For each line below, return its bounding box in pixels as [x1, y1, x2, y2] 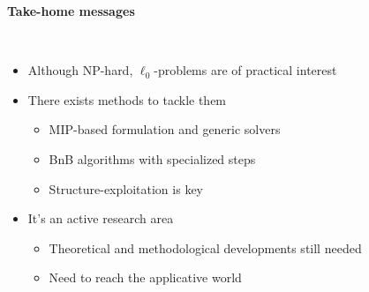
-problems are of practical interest [154, 61, 337, 79]
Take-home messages [7, 2, 135, 19]
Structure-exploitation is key [49, 179, 203, 198]
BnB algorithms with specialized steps [49, 149, 256, 168]
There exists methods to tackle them [27, 90, 227, 109]
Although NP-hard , [27, 61, 133, 79]
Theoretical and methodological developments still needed [49, 238, 362, 257]
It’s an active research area [27, 209, 174, 228]
